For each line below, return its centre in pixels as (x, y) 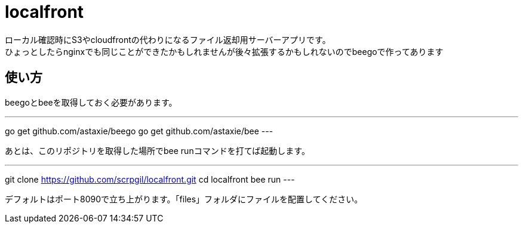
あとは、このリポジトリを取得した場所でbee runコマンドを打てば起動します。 (157, 150)
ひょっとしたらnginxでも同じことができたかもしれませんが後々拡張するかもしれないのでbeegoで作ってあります (224, 51)
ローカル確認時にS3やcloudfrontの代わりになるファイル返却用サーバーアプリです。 (168, 39)
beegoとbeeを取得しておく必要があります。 (91, 102)
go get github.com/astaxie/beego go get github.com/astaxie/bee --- (139, 131)
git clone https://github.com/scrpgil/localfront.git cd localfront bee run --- (150, 179)
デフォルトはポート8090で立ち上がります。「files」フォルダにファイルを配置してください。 (184, 199)
